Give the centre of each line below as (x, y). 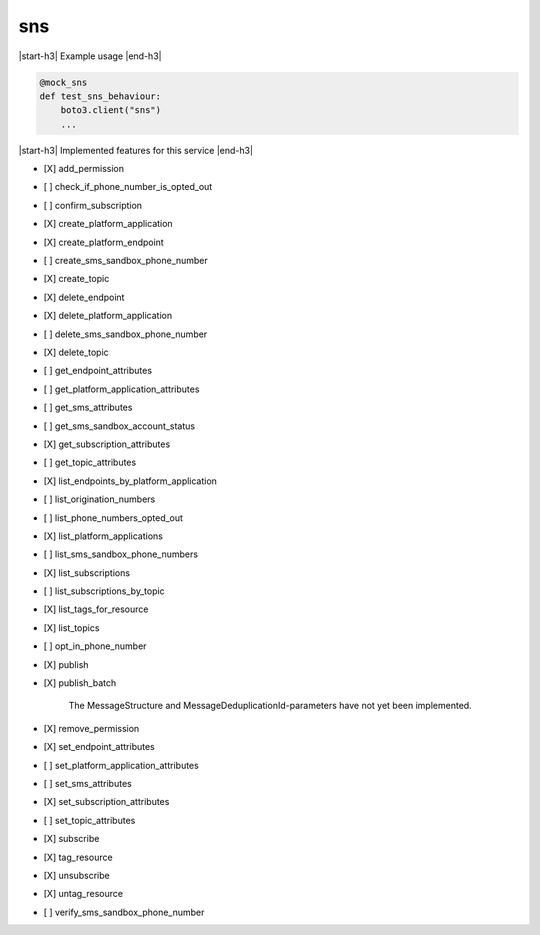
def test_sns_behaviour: (100, 96)
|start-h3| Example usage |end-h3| (90, 56)
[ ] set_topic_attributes (89, 820)
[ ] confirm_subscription (93, 205)
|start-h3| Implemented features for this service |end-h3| (136, 150)
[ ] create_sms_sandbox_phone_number (126, 261)
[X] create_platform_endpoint (103, 242)
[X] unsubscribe (76, 875)
